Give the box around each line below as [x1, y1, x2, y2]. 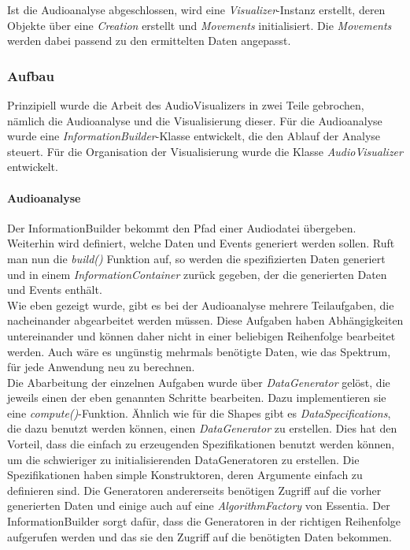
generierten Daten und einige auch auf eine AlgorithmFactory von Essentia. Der [7, 497, 390, 514]
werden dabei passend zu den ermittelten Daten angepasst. [7, 32, 291, 49]
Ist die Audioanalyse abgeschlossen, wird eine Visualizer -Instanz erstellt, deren [7, 2, 386, 17]
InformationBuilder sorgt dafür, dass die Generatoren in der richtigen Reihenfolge [7, 513, 401, 530]
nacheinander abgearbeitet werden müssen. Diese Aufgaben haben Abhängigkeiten [7, 312, 404, 329]
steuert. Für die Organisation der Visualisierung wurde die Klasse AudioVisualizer [7, 143, 403, 159]
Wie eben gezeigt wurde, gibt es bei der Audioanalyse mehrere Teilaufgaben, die [7, 296, 394, 313]
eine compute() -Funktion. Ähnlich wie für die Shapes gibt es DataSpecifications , [7, 404, 391, 421]
